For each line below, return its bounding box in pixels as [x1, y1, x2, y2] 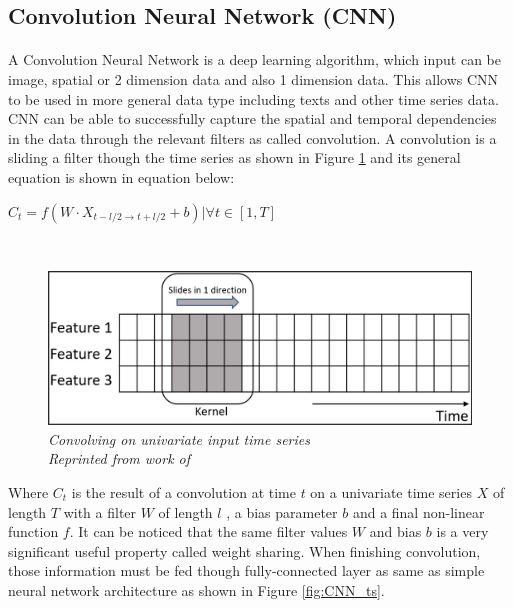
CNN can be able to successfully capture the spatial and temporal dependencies [8, 108, 497, 129]
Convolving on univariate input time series [48, 428, 310, 449]
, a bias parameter [226, 501, 338, 522]
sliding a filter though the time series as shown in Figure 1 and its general [8, 147, 461, 168]
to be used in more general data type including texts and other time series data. [8, 88, 499, 109]
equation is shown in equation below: [8, 166, 235, 187]
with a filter [63, 501, 137, 522]
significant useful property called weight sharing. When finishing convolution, [8, 540, 481, 561]
